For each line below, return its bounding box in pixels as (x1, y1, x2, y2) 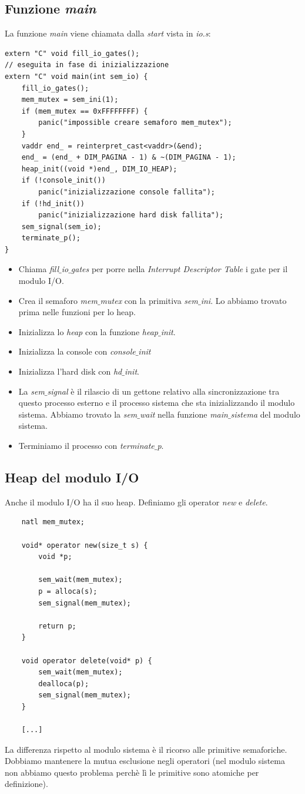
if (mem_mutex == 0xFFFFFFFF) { (21, 107, 148, 115)
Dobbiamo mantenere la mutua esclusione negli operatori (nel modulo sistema (5, 755, 285, 767)
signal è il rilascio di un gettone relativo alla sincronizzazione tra (47, 385, 280, 397)
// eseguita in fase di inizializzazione (5, 61, 169, 70)
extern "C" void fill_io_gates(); (5, 49, 140, 58)
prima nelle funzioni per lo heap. (18, 306, 136, 318)
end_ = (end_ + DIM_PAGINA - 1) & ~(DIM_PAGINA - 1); (21, 153, 236, 162)
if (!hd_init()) (21, 199, 85, 208)
